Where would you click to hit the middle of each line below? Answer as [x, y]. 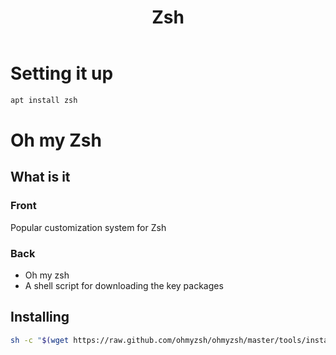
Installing [40, 317]
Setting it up [62, 73]
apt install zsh [44, 100]
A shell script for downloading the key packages [124, 285]
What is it [40, 177]
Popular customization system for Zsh [88, 227]
